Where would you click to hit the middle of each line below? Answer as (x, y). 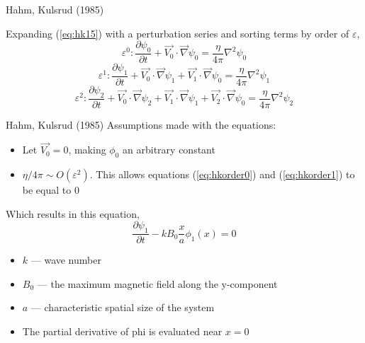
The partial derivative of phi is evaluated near (122, 331)
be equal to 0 (51, 190)
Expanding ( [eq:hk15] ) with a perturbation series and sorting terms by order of (178, 33)
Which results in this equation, (73, 213)
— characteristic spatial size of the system (123, 307)
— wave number (66, 260)
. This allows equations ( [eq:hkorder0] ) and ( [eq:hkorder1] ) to (222, 174)
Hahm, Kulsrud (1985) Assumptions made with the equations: (141, 124)
